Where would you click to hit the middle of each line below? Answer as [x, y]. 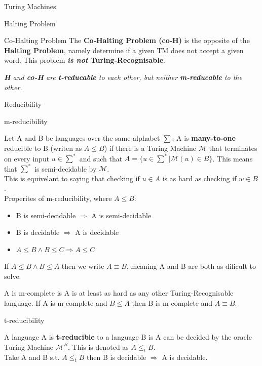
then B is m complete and [172, 303]
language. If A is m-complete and [56, 303]
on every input [27, 158]
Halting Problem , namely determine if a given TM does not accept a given [124, 50]
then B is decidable [116, 357]
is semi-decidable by [66, 168]
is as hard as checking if [199, 178]
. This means [233, 158]
